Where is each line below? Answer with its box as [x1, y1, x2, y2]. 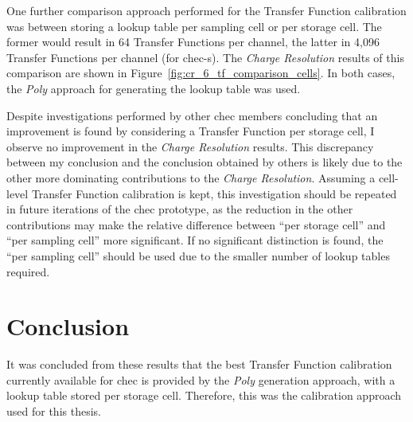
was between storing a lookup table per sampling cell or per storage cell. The [6, 18, 382, 34]
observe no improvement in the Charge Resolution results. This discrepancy [6, 138, 374, 154]
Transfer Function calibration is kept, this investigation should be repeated [31, 185, 397, 201]
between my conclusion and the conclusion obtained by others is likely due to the [6, 154, 403, 170]
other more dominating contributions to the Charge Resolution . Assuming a [6, 169, 376, 186]
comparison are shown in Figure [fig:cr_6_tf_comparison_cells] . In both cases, [6, 64, 395, 81]
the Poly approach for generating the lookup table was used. [6, 80, 301, 96]
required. [6, 263, 50, 279]
